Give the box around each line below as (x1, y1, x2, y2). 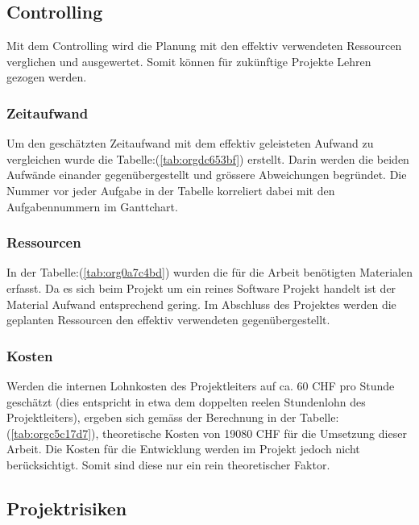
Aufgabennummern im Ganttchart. (6, 198, 178, 215)
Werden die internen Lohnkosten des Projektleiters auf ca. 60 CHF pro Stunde (6, 377, 395, 394)
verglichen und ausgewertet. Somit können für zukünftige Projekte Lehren (6, 52, 371, 69)
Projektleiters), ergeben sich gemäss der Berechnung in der (6, 409, 297, 426)
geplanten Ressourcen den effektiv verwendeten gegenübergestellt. (6, 311, 330, 328)
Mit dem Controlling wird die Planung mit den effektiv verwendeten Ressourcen (6, 37, 402, 54)
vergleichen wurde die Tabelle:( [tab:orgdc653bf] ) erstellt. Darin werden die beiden (6, 150, 409, 167)
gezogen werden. (6, 69, 87, 85)
